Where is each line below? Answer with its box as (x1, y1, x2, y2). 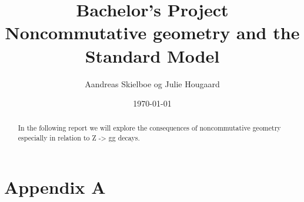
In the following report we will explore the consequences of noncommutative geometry (18, 123, 281, 133)
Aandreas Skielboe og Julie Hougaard (85, 77, 220, 90)
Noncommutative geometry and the (5, 20, 300, 44)
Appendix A (4, 174, 106, 198)
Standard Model (85, 43, 220, 67)
